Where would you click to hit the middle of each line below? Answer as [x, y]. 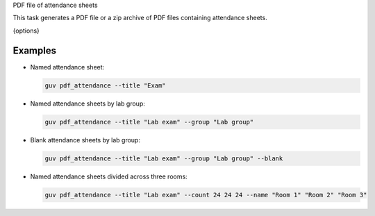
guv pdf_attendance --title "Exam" [105, 85]
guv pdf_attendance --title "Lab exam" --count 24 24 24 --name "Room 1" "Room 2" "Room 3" [206, 195]
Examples [35, 50]
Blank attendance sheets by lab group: [85, 140]
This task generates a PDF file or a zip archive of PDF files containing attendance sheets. [140, 18]
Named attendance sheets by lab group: [87, 103]
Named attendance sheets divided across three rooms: [109, 176]
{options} [26, 31]
